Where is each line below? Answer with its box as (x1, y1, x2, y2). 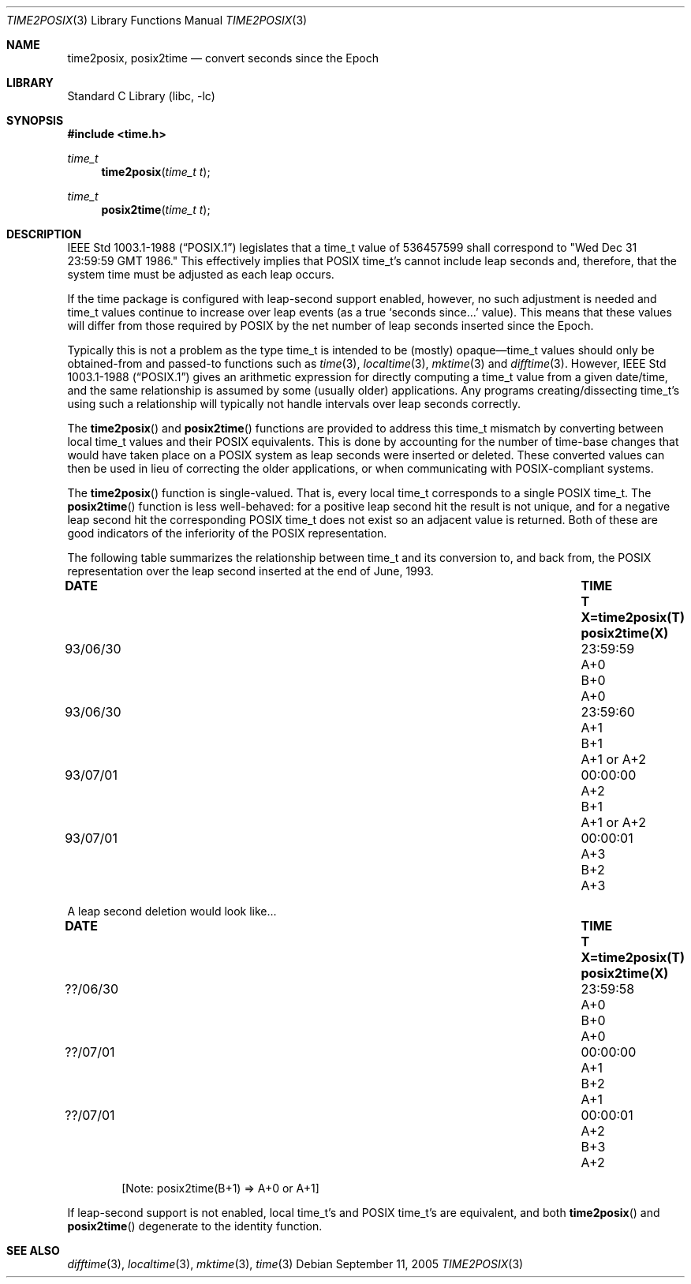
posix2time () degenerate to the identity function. (67, 1219, 323, 1233)
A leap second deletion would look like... (67, 904, 277, 918)
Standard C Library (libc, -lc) (67, 89, 215, 103)
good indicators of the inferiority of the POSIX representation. (67, 526, 387, 540)
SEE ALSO (6, 1244, 60, 1257)
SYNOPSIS (6, 114, 64, 127)
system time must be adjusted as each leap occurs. (67, 268, 334, 281)
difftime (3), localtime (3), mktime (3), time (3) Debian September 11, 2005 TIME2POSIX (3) (67, 1257, 524, 1271)
